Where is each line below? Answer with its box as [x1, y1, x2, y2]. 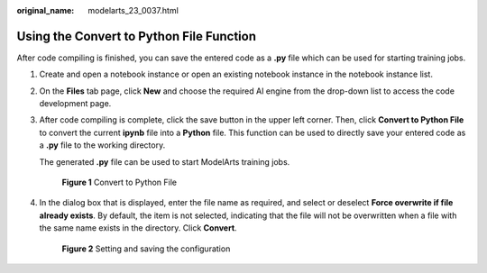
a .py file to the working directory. [39, 140, 166, 150]
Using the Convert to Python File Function [16, 28, 257, 44]
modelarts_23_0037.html [87, 5, 179, 15]
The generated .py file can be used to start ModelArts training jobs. [39, 156, 290, 167]
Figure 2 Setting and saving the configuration [61, 243, 231, 254]
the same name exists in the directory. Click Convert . [39, 223, 238, 233]
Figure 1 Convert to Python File [61, 177, 178, 188]
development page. [39, 98, 112, 109]
